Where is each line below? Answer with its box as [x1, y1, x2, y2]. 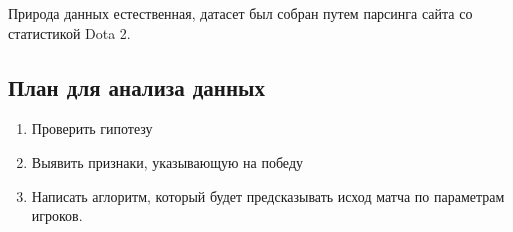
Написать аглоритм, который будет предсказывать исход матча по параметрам [31, 185, 505, 206]
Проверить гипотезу [31, 118, 153, 139]
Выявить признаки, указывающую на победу [31, 151, 304, 172]
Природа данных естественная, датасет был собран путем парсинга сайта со [8, 3, 473, 23]
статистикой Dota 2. [8, 22, 131, 43]
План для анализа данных [8, 71, 265, 102]
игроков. [31, 205, 83, 226]
